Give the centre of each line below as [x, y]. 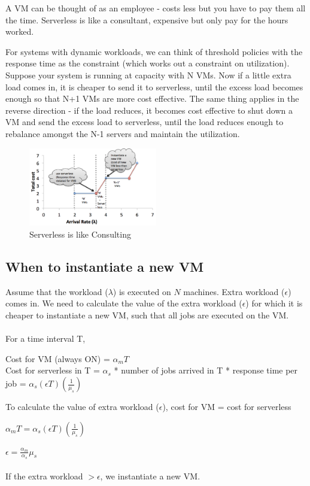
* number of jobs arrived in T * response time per [206, 370]
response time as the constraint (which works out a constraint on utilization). [148, 63]
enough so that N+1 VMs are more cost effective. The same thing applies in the [152, 98]
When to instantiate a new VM [105, 267]
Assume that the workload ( [57, 291]
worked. [20, 31]
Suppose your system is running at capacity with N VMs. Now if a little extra [148, 75]
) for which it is [274, 303]
